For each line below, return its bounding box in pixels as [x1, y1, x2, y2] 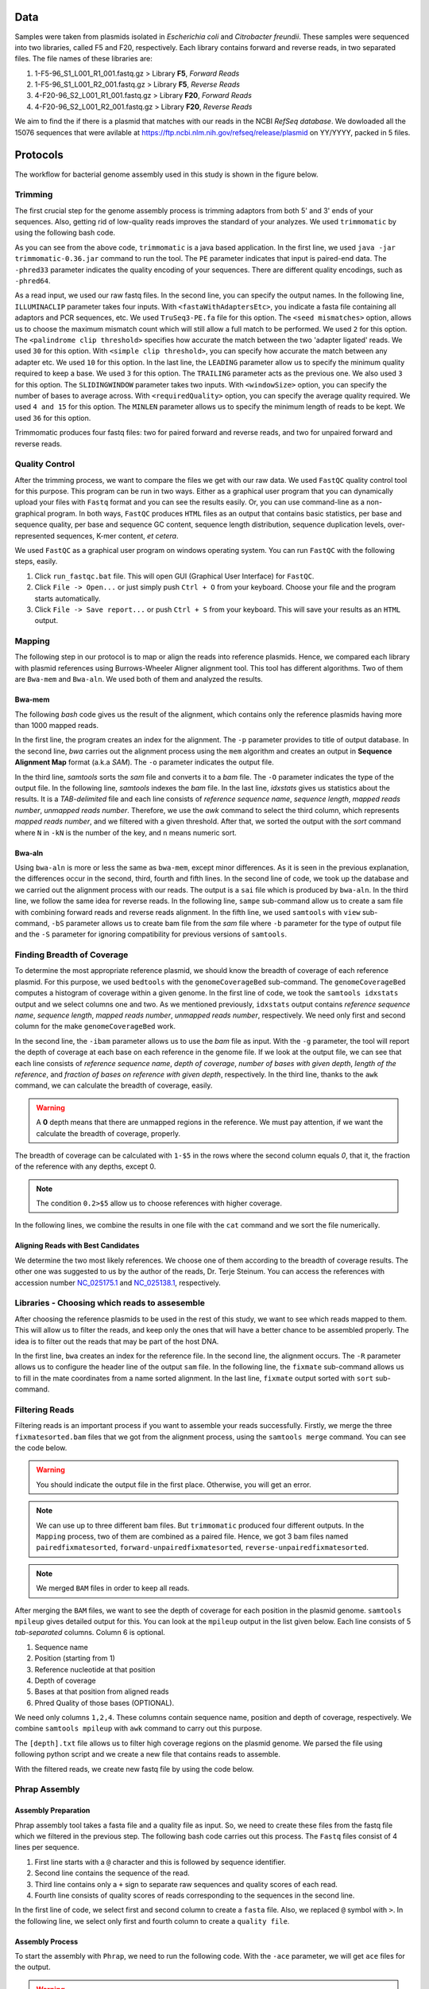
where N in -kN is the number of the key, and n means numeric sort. [14, 827, 238, 837]
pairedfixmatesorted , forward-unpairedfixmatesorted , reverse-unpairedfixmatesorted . [36, 1543, 369, 1552]
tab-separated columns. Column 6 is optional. [14, 1628, 166, 1637]
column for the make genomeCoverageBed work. [14, 1022, 176, 1031]
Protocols [14, 148, 64, 162]
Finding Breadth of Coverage [14, 949, 129, 960]
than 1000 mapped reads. [14, 721, 99, 730]
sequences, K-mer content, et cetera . [56, 531, 179, 540]
